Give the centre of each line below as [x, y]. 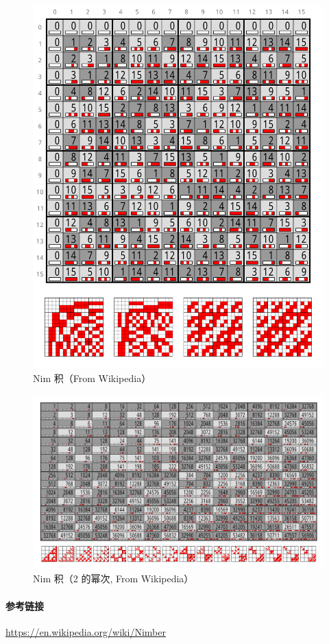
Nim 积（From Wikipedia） [92, 378]
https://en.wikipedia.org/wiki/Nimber [86, 631]
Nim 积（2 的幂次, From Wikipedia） [113, 579]
